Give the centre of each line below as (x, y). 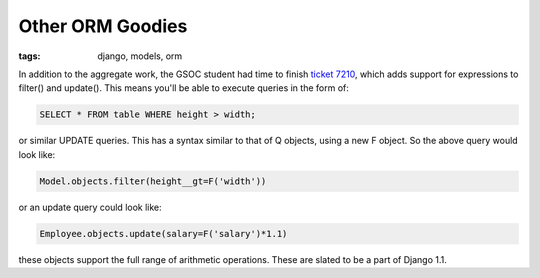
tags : (29, 56)
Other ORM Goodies (103, 26)
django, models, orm (140, 56)
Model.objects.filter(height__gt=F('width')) (153, 181)
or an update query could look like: (90, 207)
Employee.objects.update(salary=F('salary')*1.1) (163, 233)
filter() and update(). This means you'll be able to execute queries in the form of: (184, 88)
